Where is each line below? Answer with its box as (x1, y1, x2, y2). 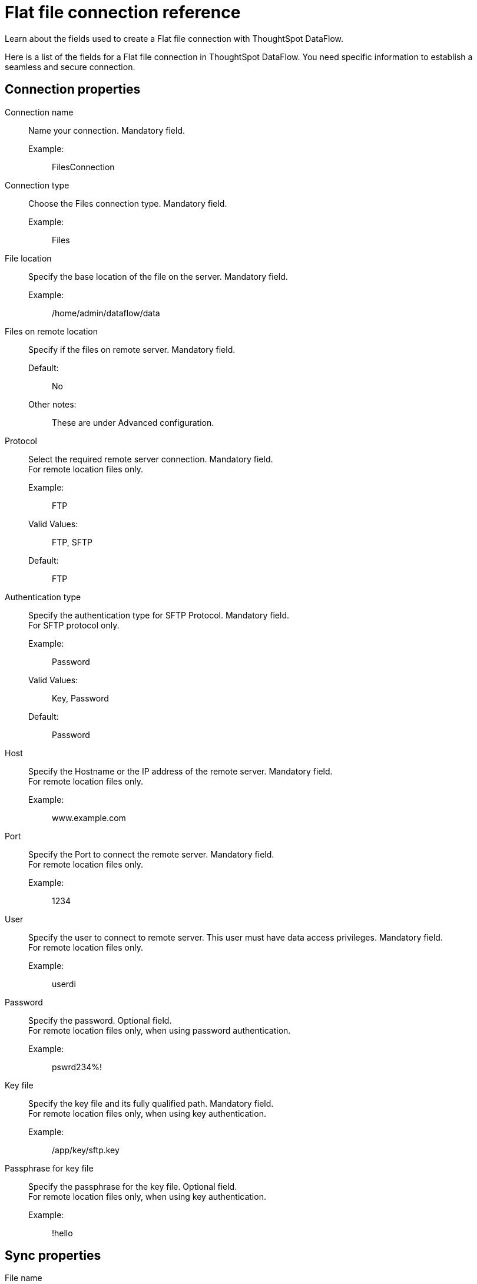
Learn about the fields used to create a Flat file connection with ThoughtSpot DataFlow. (5, 33, 344, 44)
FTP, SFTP (52, 537, 92, 547)
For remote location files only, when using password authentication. (28, 1025, 291, 1035)
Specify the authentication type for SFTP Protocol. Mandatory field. (28, 610, 289, 620)
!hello (52, 1227, 73, 1238)
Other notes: (28, 399, 77, 409)
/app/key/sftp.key (52, 1144, 120, 1155)
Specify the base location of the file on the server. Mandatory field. (28, 271, 288, 282)
